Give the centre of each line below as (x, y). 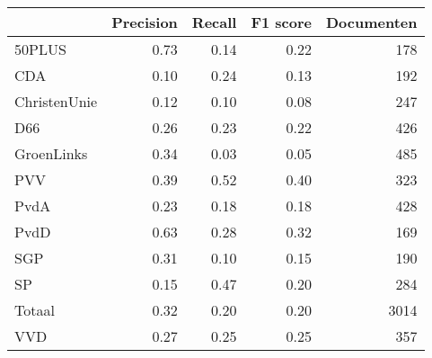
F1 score (281, 22)
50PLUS (40, 49)
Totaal (35, 310)
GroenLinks (51, 153)
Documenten (371, 22)
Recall (214, 22)
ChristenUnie (56, 101)
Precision (145, 22)
